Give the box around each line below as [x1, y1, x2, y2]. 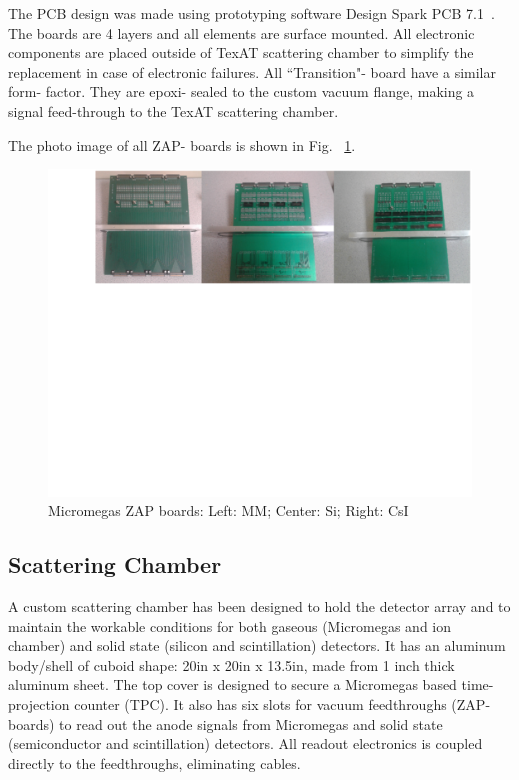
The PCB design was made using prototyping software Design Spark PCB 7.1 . [8, 3, 495, 23]
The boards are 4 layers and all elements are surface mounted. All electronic [8, 22, 475, 43]
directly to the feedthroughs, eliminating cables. [8, 752, 301, 773]
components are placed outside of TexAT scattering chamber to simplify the [8, 42, 474, 63]
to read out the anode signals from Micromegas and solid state [59, 713, 443, 734]
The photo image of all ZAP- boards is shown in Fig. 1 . [8, 134, 356, 155]
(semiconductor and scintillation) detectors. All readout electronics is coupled [8, 733, 483, 754]
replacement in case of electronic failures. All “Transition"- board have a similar [8, 61, 496, 82]
